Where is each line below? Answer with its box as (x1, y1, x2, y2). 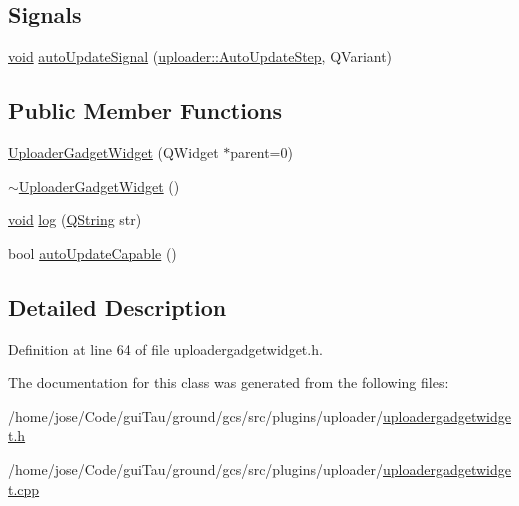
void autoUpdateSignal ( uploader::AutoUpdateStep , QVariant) (8, 46, 393, 67)
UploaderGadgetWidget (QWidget (8, 142, 219, 162)
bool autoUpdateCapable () (8, 242, 177, 263)
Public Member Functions (8, 95, 282, 126)
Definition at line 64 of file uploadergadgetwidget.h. (8, 338, 323, 359)
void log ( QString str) (8, 209, 142, 230)
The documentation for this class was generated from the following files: (8, 372, 449, 393)
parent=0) (230, 142, 293, 162)
